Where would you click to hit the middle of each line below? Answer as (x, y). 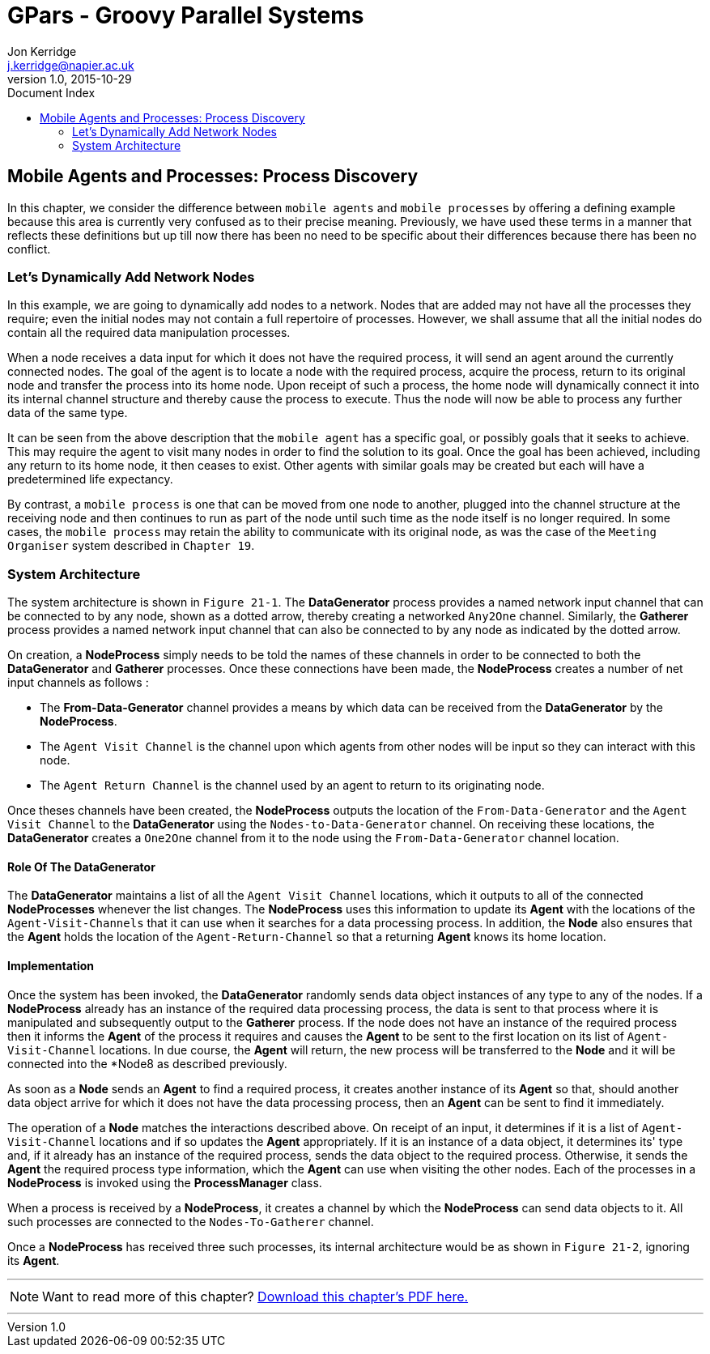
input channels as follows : (78, 683)
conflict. (29, 249)
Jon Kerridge (42, 51)
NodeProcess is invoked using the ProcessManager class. (165, 1182)
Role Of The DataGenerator (81, 866)
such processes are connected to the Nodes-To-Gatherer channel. (191, 1221)
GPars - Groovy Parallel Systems (186, 15)
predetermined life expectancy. (90, 479)
